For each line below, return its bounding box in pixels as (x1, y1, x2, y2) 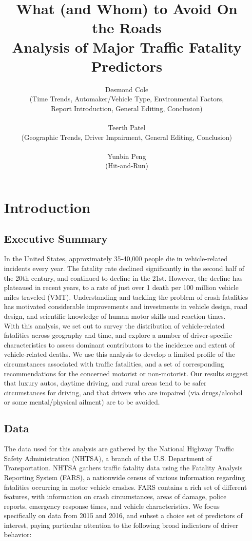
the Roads (92, 18, 162, 38)
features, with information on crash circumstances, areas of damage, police (4, 491, 227, 502)
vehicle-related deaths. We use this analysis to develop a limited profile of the (4, 349, 235, 359)
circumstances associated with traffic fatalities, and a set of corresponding (4, 358, 224, 368)
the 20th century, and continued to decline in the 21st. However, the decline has (4, 272, 243, 283)
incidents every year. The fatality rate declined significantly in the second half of (4, 263, 245, 273)
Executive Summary (4, 231, 108, 246)
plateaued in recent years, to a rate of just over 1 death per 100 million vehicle (4, 282, 239, 292)
